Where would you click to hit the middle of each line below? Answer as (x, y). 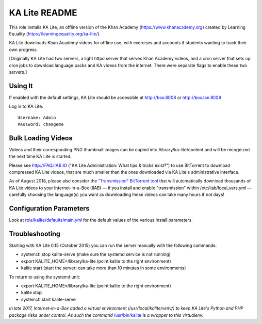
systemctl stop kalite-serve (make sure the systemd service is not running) (96, 254)
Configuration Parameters (49, 209)
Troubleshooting (35, 234)
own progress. (24, 49)
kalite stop (32, 292)
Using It (21, 86)
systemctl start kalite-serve (49, 299)
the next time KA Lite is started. (41, 156)
